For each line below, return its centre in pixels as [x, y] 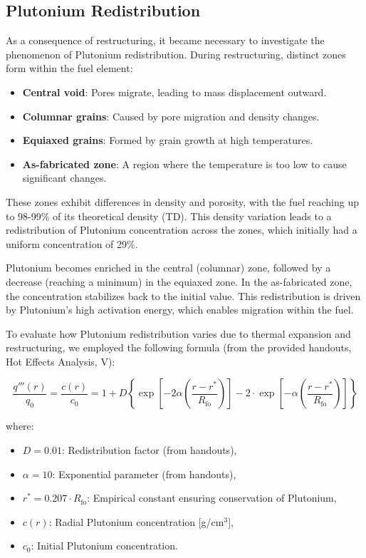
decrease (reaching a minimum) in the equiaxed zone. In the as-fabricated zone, [179, 281]
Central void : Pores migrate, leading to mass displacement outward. [174, 92]
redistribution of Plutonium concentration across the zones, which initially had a [182, 230]
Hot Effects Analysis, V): [61, 361]
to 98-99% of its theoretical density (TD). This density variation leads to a [169, 216]
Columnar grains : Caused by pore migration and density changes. [171, 116]
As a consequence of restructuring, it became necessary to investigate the [165, 40]
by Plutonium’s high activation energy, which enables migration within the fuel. [180, 310]
